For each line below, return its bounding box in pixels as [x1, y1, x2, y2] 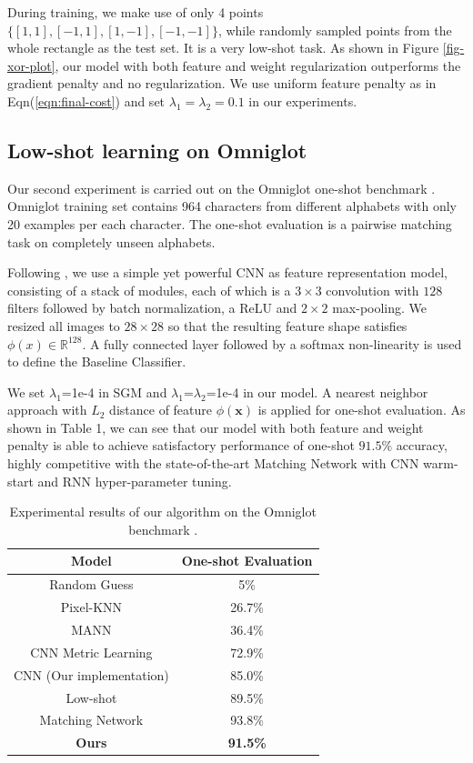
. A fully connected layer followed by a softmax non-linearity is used [82, 334, 462, 353]
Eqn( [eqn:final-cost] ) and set [7, 91, 166, 110]
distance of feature [109, 400, 213, 419]
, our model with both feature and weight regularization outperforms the [55, 55, 461, 75]
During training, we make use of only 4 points [7, 3, 264, 21]
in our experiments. [248, 91, 357, 110]
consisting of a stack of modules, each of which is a [7, 280, 291, 299]
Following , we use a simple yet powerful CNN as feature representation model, [7, 263, 448, 282]
